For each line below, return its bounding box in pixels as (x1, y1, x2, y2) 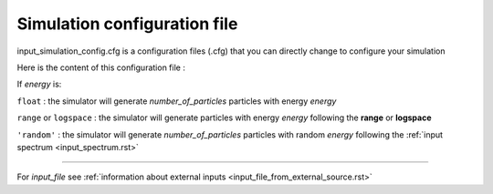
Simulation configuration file (16, 14, 238, 34)
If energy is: (16, 78, 62, 90)
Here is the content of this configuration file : (16, 62, 186, 73)
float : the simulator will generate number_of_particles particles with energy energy (16, 96, 337, 107)
